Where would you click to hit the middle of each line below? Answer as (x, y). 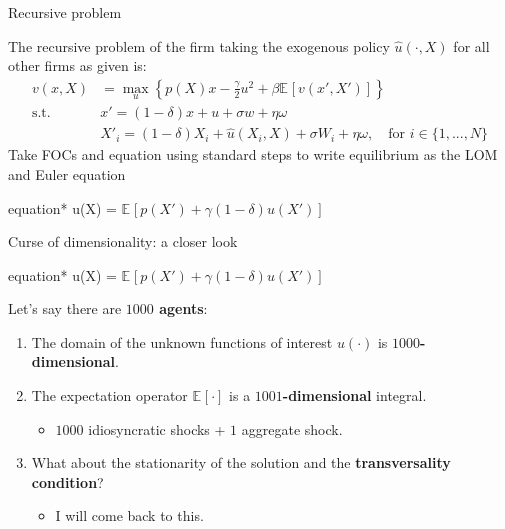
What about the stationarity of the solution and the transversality (241, 462)
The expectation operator (109, 395)
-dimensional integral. (354, 395)
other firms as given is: (77, 65)
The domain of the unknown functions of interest (182, 341)
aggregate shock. (292, 428)
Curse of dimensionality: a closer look (123, 241)
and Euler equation (67, 173)
